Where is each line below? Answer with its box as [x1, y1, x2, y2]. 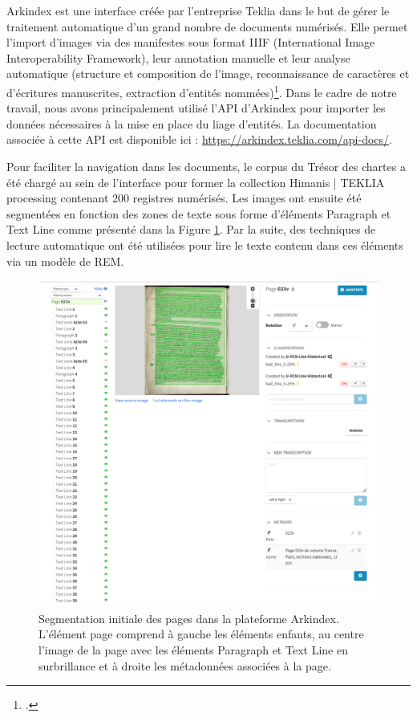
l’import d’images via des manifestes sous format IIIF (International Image [6, 34, 375, 51]
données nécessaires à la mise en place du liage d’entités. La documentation [6, 115, 377, 132]
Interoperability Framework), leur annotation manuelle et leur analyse [6, 49, 350, 66]
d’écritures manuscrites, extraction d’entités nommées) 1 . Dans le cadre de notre [6, 81, 397, 100]
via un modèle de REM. [6, 252, 124, 269]
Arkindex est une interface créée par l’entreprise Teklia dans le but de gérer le [6, 2, 390, 18]
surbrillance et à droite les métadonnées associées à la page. [38, 657, 331, 674]
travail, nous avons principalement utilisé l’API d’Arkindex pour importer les [6, 100, 386, 116]
